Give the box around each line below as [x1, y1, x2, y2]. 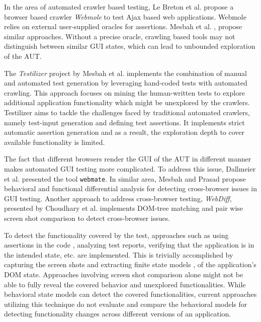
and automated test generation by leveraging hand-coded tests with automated [4, 77, 247, 88]
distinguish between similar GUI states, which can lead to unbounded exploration [4, 41, 255, 51]
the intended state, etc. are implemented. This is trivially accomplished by [4, 249, 233, 260]
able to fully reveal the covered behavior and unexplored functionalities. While [4, 279, 246, 289]
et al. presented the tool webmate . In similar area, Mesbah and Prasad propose [4, 173, 246, 184]
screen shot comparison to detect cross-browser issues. [4, 212, 170, 223]
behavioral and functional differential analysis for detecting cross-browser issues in [4, 183, 257, 194]
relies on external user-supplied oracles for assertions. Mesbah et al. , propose [4, 21, 242, 32]
